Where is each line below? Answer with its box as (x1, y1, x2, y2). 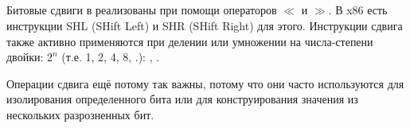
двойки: (6, 48, 44, 65)
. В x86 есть (328, 2, 388, 18)
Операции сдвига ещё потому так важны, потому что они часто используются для (6, 75, 404, 91)
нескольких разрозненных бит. (6, 106, 154, 122)
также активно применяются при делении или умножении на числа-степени (6, 33, 373, 49)
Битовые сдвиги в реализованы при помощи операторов (6, 2, 277, 18)
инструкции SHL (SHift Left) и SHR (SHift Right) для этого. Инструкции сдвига (6, 17, 403, 33)
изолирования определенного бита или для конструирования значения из (6, 91, 358, 107)
